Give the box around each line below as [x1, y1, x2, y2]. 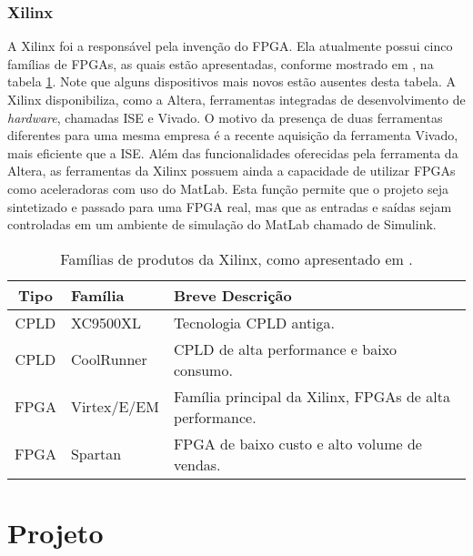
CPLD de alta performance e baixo [173, 338, 398, 359]
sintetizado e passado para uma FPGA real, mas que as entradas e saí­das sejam [7, 197, 452, 216]
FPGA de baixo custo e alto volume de [173, 432, 422, 454]
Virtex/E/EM [70, 396, 159, 418]
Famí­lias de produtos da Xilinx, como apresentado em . [60, 248, 413, 269]
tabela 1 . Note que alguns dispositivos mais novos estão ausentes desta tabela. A [7, 72, 457, 91]
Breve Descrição [173, 284, 292, 306]
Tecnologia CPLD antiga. [173, 311, 335, 333]
